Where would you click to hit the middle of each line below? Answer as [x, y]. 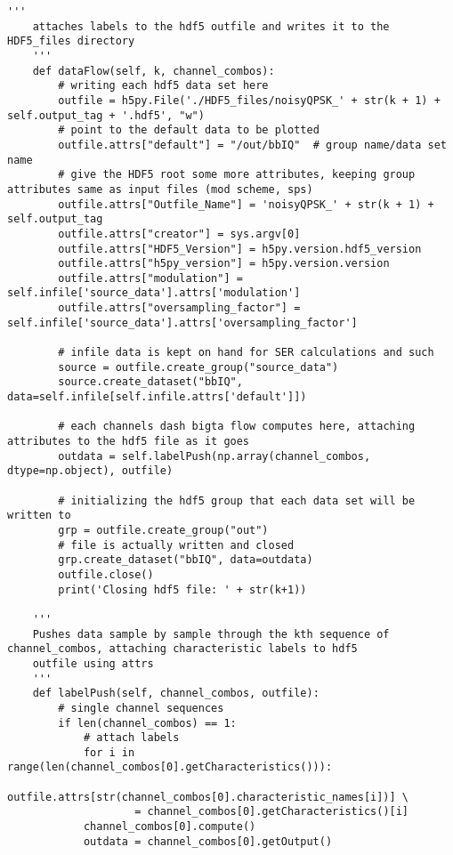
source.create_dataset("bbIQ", [150, 382]
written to [39, 516]
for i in [109, 752]
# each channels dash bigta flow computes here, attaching [237, 427]
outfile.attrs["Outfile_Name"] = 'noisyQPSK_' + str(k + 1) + [246, 204]
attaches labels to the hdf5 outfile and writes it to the [211, 26]
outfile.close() [106, 574]
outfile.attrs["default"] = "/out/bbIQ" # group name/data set [252, 145]
